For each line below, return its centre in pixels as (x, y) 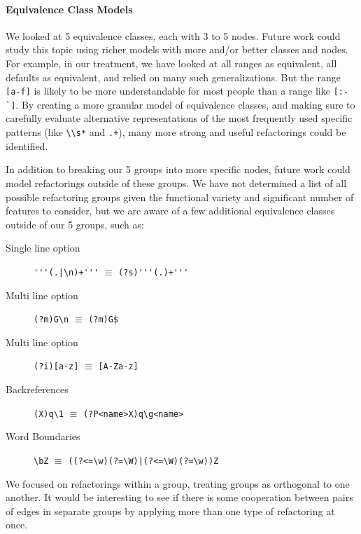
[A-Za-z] (118, 367)
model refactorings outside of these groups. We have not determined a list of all (176, 183)
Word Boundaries (43, 436)
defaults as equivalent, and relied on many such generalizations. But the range (173, 77)
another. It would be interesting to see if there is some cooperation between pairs (179, 497)
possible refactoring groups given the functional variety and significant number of (180, 197)
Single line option (43, 248)
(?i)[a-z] (56, 367)
